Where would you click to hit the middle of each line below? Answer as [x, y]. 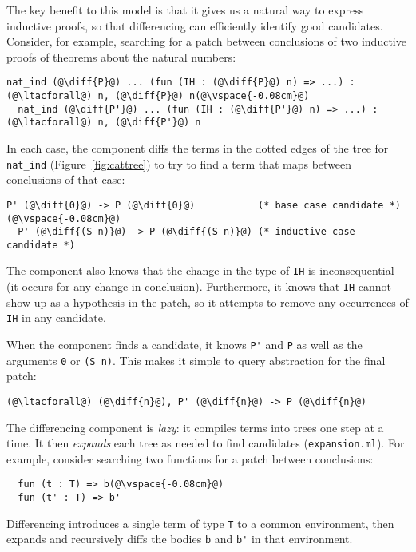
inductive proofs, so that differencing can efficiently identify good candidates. [195, 25]
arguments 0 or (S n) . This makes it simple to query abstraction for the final [196, 360]
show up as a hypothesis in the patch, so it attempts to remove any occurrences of [208, 302]
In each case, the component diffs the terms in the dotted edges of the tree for [198, 148]
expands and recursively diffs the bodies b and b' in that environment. [180, 539]
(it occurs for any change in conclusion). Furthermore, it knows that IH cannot [199, 286]
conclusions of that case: [66, 179]
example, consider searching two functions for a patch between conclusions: [190, 458]
